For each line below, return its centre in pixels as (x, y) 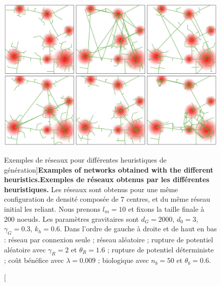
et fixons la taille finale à (166, 208)
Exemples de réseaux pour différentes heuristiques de (85, 159)
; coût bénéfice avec (34, 260)
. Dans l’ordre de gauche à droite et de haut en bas (138, 229)
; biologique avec (124, 260)
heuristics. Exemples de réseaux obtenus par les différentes (107, 179)
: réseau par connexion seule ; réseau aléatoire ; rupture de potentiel (109, 239)
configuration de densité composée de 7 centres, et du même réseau (107, 199)
